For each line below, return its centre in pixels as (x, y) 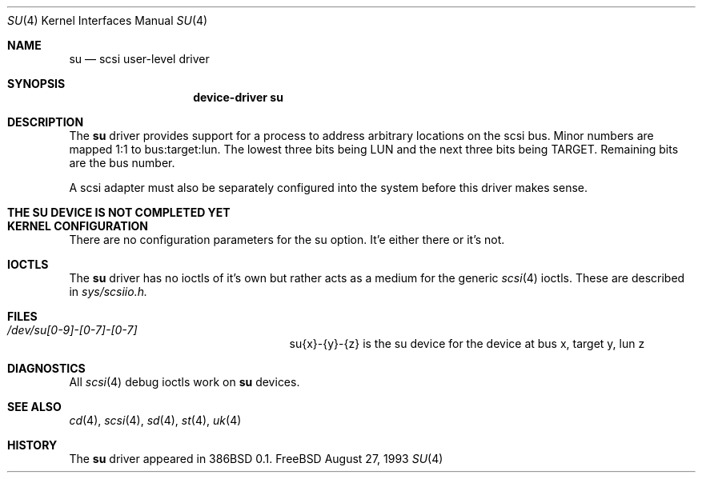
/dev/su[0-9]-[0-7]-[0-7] (72, 330)
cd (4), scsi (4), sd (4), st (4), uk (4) (155, 420)
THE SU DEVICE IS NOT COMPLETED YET (119, 212)
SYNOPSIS (36, 84)
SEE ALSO (34, 407)
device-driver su (238, 97)
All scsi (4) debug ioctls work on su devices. (185, 382)
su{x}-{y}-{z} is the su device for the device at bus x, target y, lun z (467, 343)
